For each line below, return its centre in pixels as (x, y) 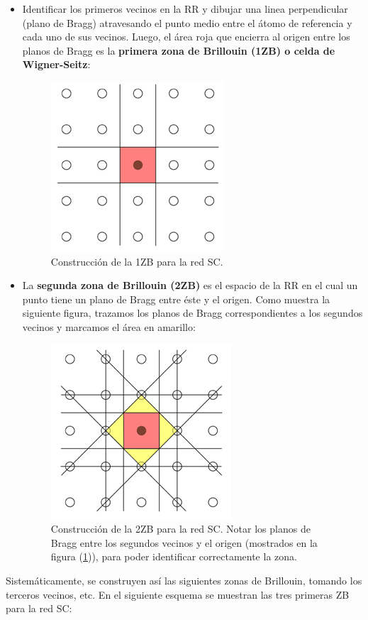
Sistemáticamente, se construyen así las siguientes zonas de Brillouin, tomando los (184, 580)
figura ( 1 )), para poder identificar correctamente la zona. (174, 556)
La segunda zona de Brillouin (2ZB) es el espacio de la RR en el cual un (190, 285)
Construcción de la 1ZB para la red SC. (137, 261)
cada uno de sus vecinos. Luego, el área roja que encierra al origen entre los (186, 37)
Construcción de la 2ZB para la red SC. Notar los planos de (180, 529)
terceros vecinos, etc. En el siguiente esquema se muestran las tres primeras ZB (178, 594)
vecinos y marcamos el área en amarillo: (109, 326)
